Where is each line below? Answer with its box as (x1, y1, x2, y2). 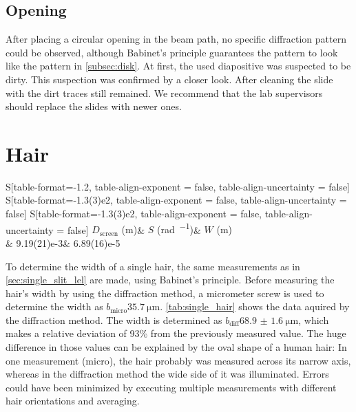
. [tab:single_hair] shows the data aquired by (160, 299, 350, 314)
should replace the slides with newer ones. (6, 99, 182, 113)
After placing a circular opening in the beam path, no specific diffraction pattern (6, 32, 346, 46)
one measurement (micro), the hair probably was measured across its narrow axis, (6, 353, 351, 367)
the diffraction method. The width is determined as (6, 312, 222, 327)
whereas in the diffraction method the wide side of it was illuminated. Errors (6, 367, 329, 381)
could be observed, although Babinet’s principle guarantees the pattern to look (6, 45, 338, 59)
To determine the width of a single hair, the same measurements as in (6, 259, 300, 273)
